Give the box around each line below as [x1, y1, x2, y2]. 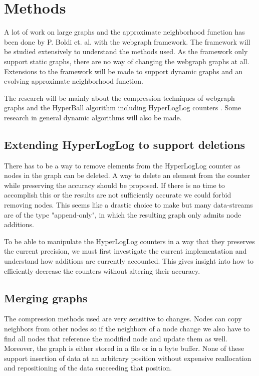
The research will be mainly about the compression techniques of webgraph [4, 92, 235, 103]
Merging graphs [4, 290, 88, 305]
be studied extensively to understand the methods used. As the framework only [4, 46, 248, 57]
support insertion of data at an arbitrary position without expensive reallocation [4, 352, 251, 363]
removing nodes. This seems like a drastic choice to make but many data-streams [4, 200, 253, 210]
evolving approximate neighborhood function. [4, 76, 143, 86]
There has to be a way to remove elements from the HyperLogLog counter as [4, 160, 240, 170]
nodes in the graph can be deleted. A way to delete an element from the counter [4, 170, 250, 180]
